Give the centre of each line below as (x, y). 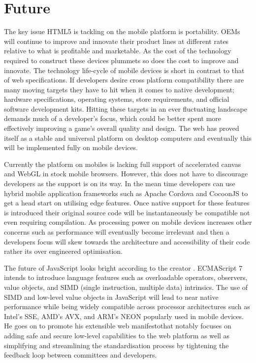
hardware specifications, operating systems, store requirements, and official (117, 99)
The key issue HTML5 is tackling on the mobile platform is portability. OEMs (122, 31)
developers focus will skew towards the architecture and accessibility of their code (127, 241)
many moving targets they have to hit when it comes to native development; (119, 89)
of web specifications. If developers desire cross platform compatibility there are (124, 80)
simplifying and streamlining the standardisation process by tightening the (116, 345)
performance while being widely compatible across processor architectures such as (127, 306)
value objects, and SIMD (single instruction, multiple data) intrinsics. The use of (126, 287)
